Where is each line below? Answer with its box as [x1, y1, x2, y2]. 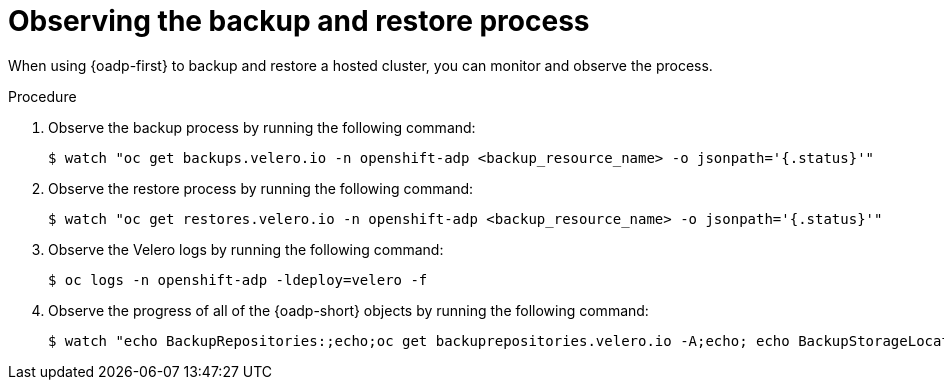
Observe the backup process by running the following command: [48, 118, 476, 136]
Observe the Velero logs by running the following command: [48, 240, 444, 258]
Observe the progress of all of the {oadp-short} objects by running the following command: [48, 301, 649, 319]
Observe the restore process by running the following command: [48, 179, 474, 197]
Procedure [8, 87, 77, 105]
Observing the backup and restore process [8, 4, 590, 38]
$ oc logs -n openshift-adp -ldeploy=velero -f [48, 271, 428, 288]
